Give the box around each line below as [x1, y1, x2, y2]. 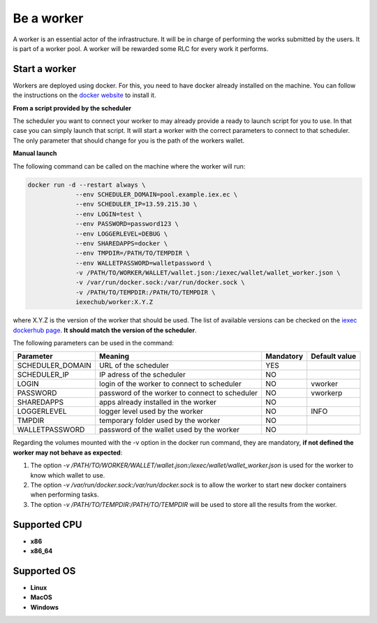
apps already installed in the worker [98, 397, 216, 407]
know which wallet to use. [30, 471, 105, 479]
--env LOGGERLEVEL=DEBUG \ [75, 229, 168, 238]
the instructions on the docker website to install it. [13, 91, 156, 99]
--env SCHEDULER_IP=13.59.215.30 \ [75, 200, 198, 208]
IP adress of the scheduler [98, 370, 186, 380]
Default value [311, 352, 356, 361]
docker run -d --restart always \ [27, 180, 146, 189]
